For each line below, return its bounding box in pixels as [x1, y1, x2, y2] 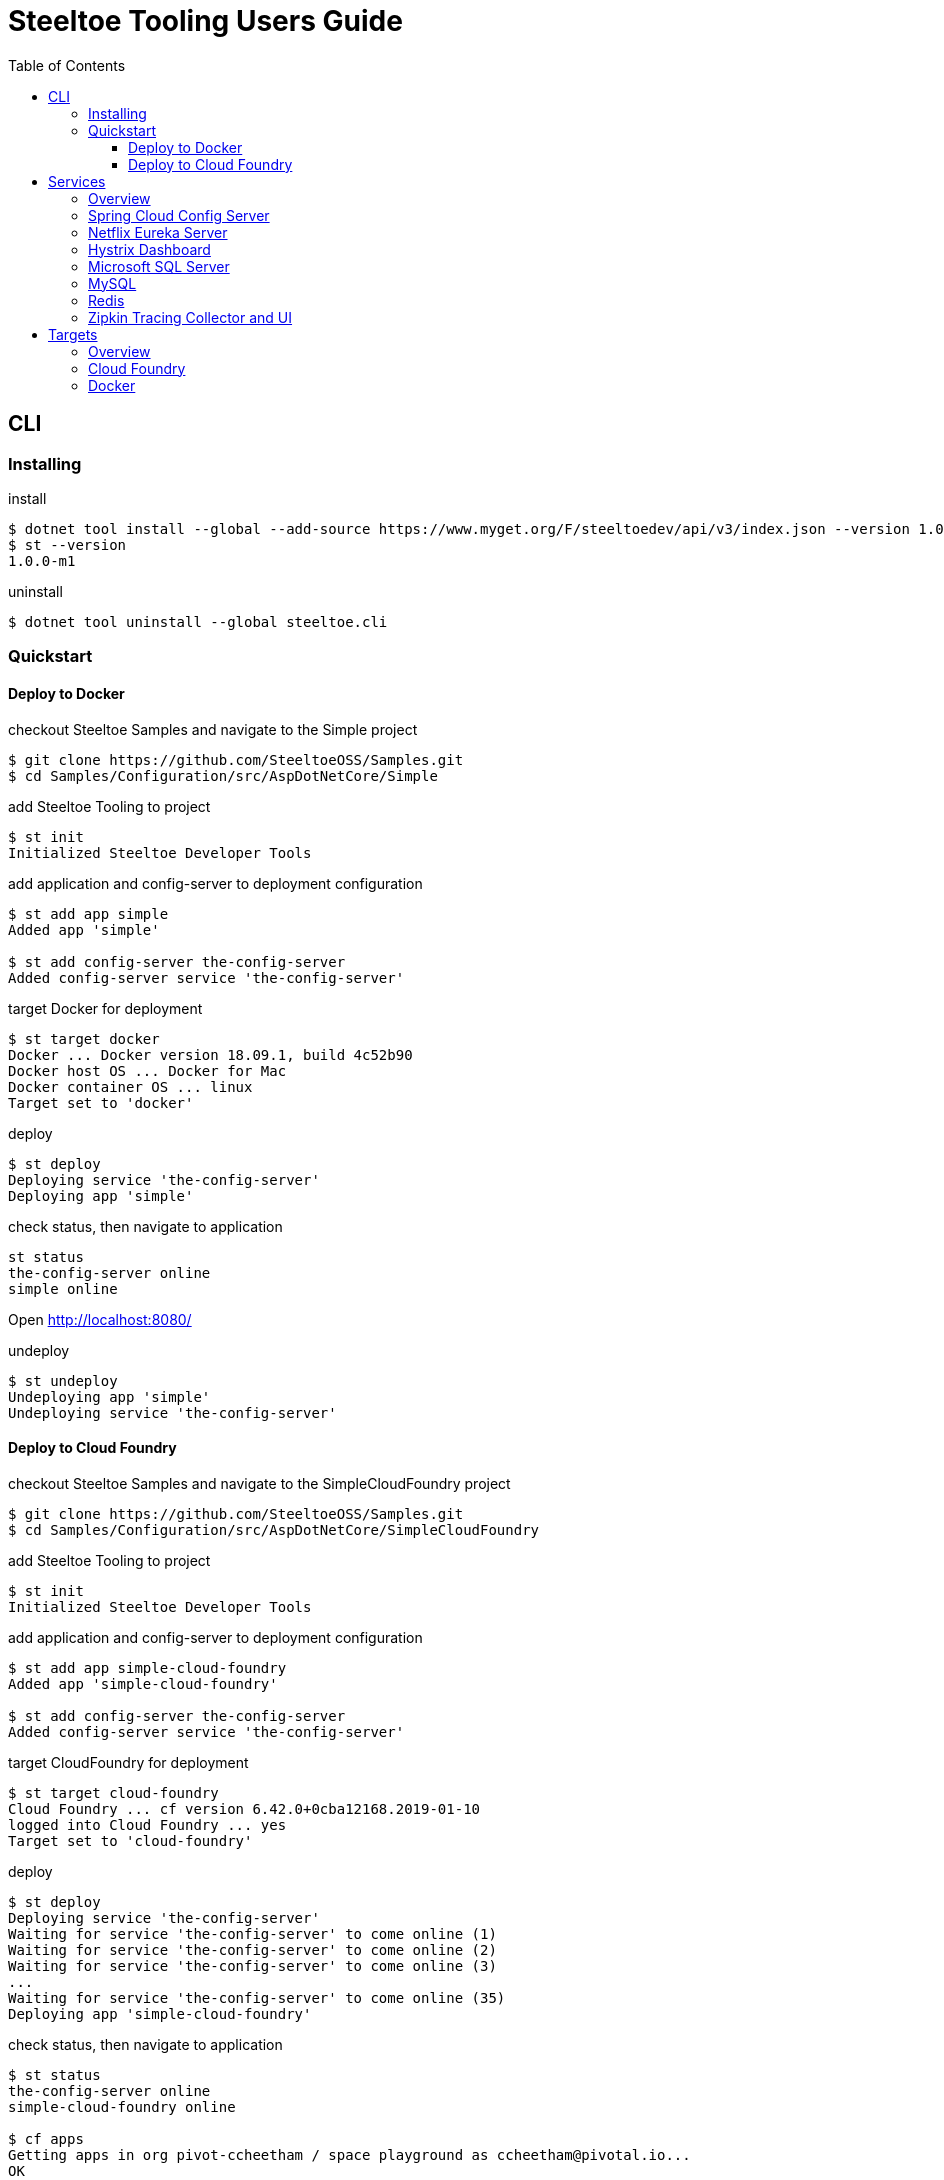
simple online [8, 1280, 118, 1297]
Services [48, 172, 106, 190]
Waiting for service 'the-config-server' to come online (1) [8, 1925, 497, 1942]
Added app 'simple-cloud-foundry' [8, 1675, 278, 1692]
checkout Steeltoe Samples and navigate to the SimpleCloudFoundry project [8, 1474, 511, 1492]
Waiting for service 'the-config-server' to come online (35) [8, 1989, 506, 2006]
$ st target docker [8, 1030, 160, 1047]
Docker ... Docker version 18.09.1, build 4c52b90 [8, 1046, 413, 1063]
